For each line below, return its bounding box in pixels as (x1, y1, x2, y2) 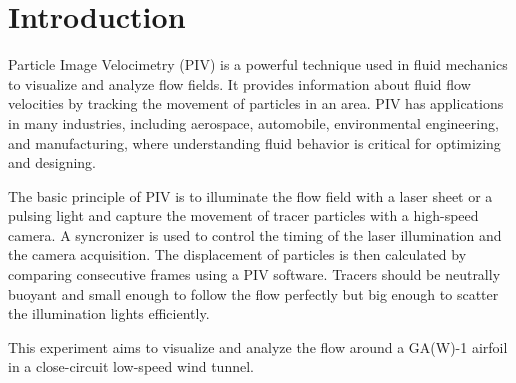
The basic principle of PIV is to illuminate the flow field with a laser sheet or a (8, 185, 493, 206)
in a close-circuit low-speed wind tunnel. (8, 356, 254, 377)
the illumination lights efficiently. (8, 303, 210, 324)
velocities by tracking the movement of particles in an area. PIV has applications (8, 93, 504, 114)
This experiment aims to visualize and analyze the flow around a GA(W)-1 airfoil (8, 336, 508, 357)
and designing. (8, 152, 96, 173)
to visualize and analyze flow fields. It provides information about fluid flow (8, 73, 471, 94)
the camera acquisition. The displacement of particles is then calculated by (8, 244, 467, 265)
